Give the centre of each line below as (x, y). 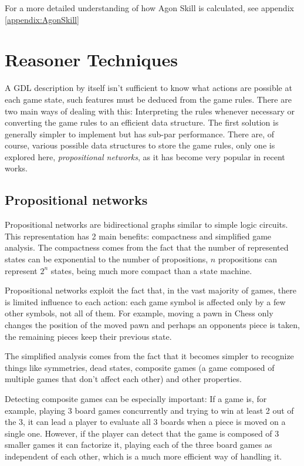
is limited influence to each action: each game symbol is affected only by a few (145, 301)
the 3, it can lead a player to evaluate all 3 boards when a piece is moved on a (145, 422)
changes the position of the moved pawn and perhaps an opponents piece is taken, (152, 325)
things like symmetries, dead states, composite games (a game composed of (140, 367)
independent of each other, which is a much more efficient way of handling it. (143, 456)
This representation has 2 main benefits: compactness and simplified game (138, 236)
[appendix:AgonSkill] (42, 19)
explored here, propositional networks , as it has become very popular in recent (145, 156)
